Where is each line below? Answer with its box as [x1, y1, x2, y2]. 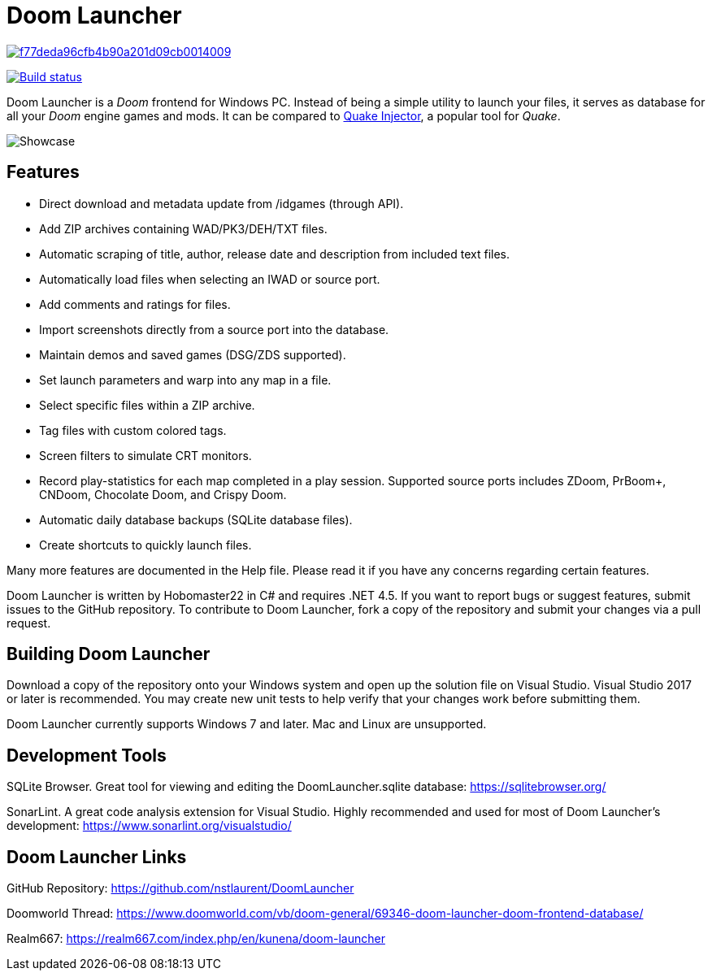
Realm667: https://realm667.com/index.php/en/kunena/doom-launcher [7, 931, 385, 946]
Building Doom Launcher [7, 644, 211, 665]
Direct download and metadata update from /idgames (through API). [39, 196, 404, 211]
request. [7, 615, 51, 630]
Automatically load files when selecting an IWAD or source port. [39, 271, 380, 286]
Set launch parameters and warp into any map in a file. [39, 372, 332, 387]
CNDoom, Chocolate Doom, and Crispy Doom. [39, 487, 287, 502]
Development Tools [7, 745, 167, 766]
